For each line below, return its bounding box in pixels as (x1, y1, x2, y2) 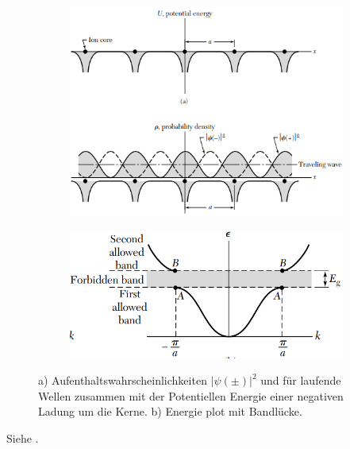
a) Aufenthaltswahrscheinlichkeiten (38, 372, 207, 389)
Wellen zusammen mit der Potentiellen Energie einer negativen (38, 387, 344, 404)
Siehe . (6, 430, 39, 447)
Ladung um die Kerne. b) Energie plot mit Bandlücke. (38, 403, 302, 420)
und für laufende (260, 372, 341, 389)
